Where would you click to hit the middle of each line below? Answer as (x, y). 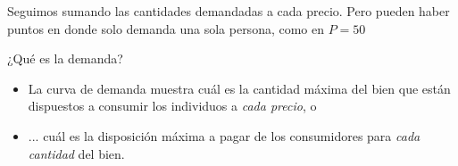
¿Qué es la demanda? (65, 58)
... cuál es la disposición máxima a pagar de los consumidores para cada (224, 135)
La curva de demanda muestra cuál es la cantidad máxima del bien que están (239, 88)
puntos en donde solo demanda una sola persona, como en (166, 28)
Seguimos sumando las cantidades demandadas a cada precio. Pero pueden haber (229, 11)
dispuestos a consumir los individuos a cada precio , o (172, 106)
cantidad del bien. (76, 153)
